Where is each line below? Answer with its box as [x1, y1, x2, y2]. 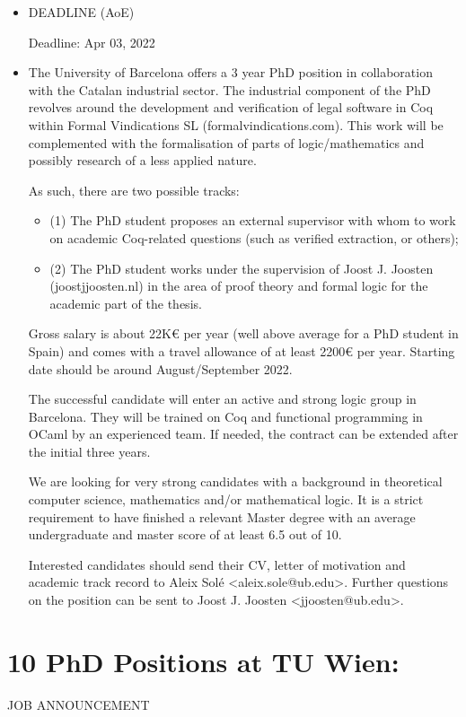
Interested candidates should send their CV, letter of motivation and [28, 555, 406, 573]
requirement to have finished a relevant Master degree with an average [28, 507, 416, 526]
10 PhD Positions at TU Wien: [7, 643, 400, 679]
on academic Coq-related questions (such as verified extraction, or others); [49, 228, 459, 247]
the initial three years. [28, 442, 151, 460]
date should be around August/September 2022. [28, 359, 293, 378]
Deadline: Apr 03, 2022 [28, 32, 155, 51]
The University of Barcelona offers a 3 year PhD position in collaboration [28, 63, 433, 82]
